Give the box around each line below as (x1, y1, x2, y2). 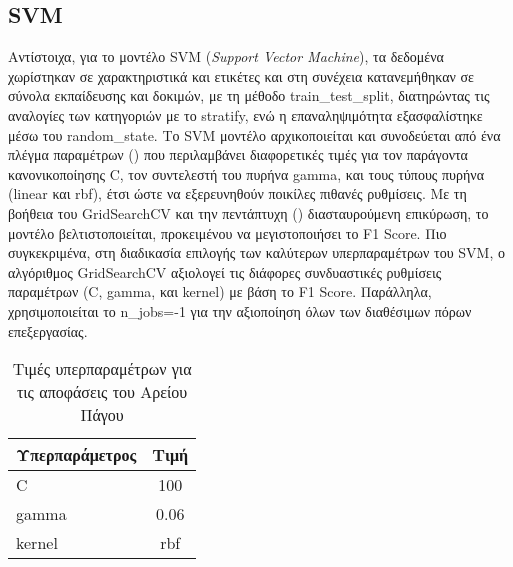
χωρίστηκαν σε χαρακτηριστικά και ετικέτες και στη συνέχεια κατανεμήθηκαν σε (8, 65, 474, 86)
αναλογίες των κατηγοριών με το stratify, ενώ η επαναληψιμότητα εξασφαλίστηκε (8, 104, 483, 125)
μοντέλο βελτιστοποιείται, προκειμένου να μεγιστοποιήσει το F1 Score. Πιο (8, 222, 447, 243)
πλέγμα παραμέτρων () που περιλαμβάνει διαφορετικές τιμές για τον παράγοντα (8, 144, 468, 165)
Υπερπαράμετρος (16, 443, 137, 467)
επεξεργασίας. (8, 320, 88, 341)
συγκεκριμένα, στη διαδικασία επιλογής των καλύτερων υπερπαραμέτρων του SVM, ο (8, 242, 505, 263)
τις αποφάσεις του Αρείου (16, 380, 188, 404)
